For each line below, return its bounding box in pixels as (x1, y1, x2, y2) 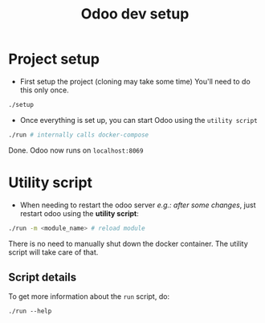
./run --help (8, 307, 52, 316)
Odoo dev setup (80, 5, 190, 23)
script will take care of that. (8, 247, 99, 257)
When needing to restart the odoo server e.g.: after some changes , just (19, 200, 256, 210)
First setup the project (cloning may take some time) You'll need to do (19, 76, 251, 86)
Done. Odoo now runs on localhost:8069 (8, 145, 144, 155)
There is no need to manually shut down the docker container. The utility (8, 239, 249, 248)
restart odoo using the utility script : (19, 208, 139, 218)
